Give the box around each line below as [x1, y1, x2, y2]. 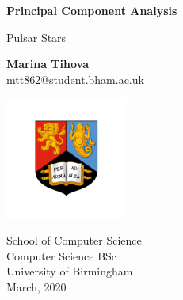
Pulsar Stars [6, 28, 67, 45]
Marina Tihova [6, 55, 89, 72]
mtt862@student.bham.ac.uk [6, 70, 144, 87]
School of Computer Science [6, 232, 142, 249]
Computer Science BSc [6, 247, 117, 264]
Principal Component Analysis [6, 2, 177, 18]
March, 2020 [6, 278, 67, 294]
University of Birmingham [6, 263, 133, 279]
